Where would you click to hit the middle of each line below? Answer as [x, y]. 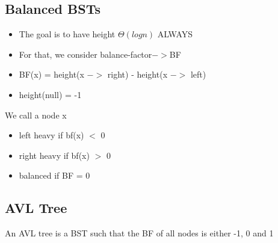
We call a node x [36, 115]
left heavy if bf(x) [51, 135]
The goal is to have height [67, 34]
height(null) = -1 [50, 94]
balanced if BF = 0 [54, 175]
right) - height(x [137, 74]
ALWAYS [175, 34]
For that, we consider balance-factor [85, 54]
